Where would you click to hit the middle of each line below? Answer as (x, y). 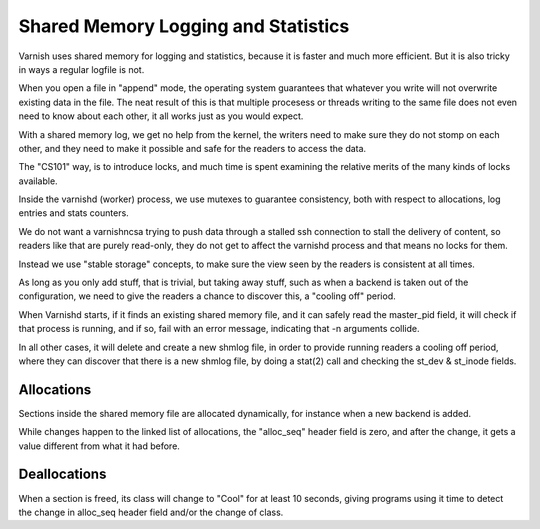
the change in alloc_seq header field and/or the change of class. (151, 512)
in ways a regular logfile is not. (81, 69)
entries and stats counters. (73, 213)
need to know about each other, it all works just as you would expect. (161, 116)
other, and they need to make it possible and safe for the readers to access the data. (192, 148)
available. (38, 181)
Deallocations (62, 474)
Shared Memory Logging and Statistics (184, 26)
